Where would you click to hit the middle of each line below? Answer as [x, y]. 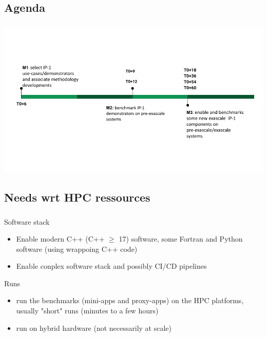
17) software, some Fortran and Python [181, 239]
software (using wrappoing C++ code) [77, 249]
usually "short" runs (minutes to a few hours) [87, 311]
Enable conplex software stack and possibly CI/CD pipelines [111, 266]
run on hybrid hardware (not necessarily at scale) [94, 328]
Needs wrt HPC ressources [77, 197]
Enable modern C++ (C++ [60, 239]
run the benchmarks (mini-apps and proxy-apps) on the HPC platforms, [130, 300]
